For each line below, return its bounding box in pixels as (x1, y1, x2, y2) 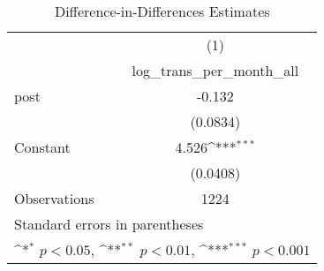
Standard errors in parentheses (14, 214, 204, 234)
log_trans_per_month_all (132, 60, 299, 80)
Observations (14, 188, 94, 208)
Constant (14, 137, 71, 157)
